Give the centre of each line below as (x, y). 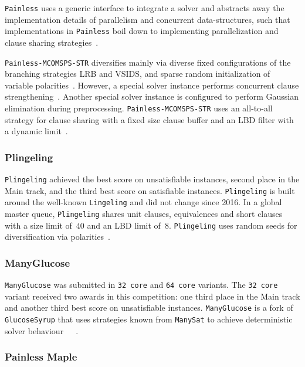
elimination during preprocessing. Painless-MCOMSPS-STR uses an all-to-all (139, 108)
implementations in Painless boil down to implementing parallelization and (142, 31)
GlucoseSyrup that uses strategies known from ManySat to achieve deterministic (149, 319)
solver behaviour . (42, 330)
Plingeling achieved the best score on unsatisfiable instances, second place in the (152, 179)
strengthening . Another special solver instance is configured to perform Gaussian (152, 96)
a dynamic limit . (36, 131)
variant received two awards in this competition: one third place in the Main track (152, 296)
